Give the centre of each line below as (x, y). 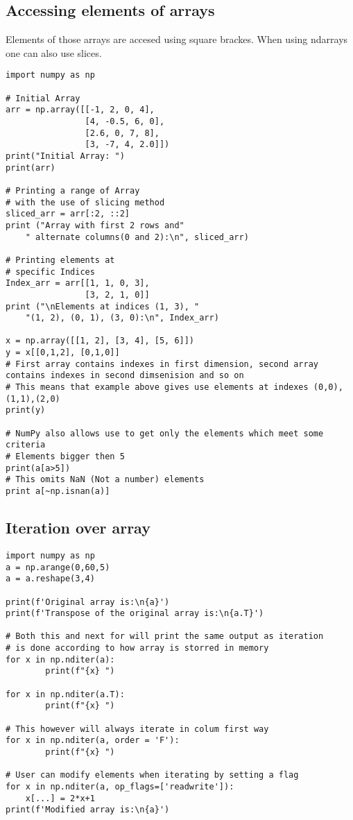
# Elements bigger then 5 (65, 457)
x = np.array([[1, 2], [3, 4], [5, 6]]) (100, 341)
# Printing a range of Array (73, 190)
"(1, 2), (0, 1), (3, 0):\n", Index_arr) (122, 318)
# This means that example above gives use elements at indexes (157, 387)
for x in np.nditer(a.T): (65, 694)
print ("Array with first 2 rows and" (95, 225)
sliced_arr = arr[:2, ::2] (68, 214)
